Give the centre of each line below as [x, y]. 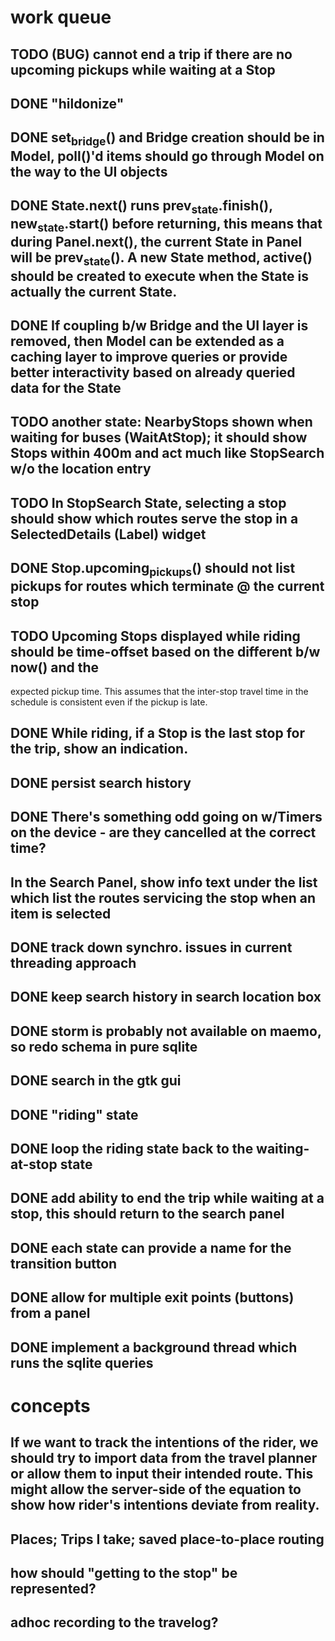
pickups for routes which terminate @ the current [167, 586]
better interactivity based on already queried [153, 372]
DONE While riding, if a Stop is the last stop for [157, 733]
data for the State [66, 387]
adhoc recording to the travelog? [114, 1622]
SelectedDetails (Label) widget [108, 534]
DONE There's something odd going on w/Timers [166, 817]
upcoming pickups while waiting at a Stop [143, 69]
